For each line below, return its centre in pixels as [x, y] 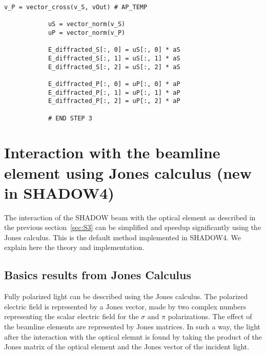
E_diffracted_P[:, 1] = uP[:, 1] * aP [114, 92]
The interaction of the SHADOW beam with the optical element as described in [130, 217]
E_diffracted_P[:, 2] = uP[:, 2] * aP [114, 101]
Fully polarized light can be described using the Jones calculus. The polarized [126, 296]
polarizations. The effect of [210, 316]
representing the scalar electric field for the [71, 316]
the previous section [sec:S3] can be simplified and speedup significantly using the [133, 227]
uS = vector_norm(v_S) [87, 24]
